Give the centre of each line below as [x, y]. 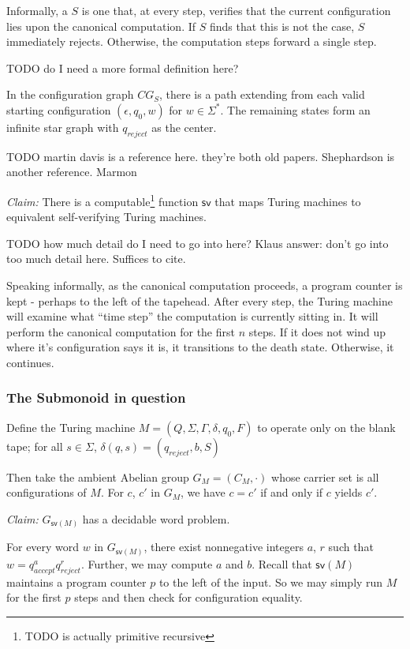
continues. [30, 362]
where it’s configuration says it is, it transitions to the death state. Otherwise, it [200, 347]
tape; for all [35, 446]
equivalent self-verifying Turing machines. [106, 217]
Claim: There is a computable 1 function [102, 200]
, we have [203, 492]
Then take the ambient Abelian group [98, 476]
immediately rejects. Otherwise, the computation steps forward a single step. [192, 41]
